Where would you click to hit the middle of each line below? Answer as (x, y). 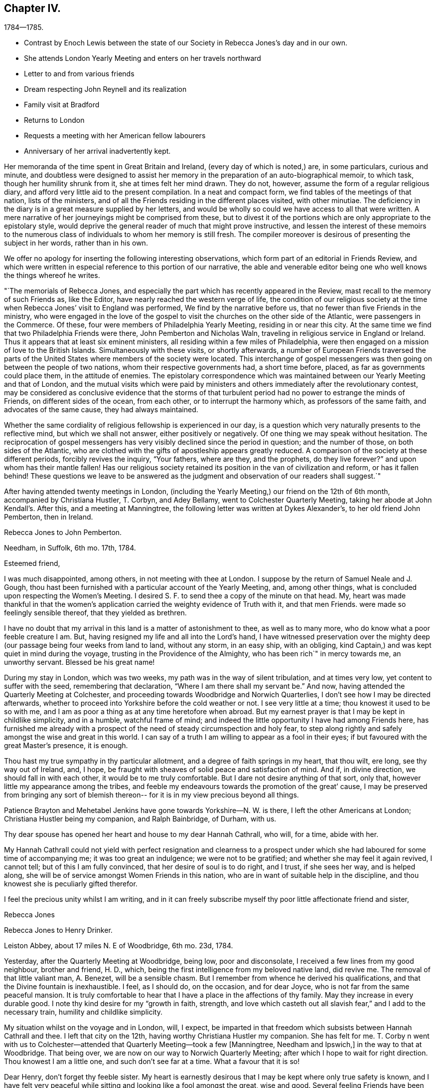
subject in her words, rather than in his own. (76, 243)
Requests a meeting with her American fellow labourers (115, 136)
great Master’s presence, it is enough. (66, 746)
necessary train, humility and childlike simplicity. (83, 1012)
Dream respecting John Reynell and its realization (105, 89)
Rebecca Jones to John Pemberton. (63, 533)
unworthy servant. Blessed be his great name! (79, 662)
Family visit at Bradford (62, 105)
